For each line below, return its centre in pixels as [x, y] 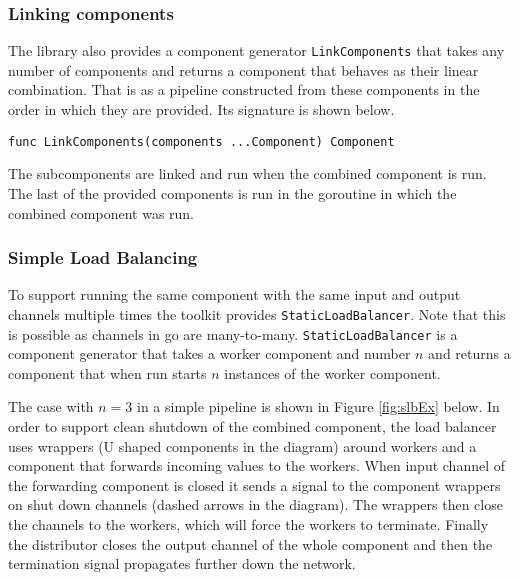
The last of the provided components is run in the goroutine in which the [232, 192]
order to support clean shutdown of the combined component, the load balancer [252, 426]
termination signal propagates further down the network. [182, 563]
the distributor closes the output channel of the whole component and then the [250, 543]
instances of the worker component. [332, 372]
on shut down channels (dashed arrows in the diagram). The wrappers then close [255, 504]
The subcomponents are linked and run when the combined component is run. [247, 173]
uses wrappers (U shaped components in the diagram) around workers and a [242, 445]
